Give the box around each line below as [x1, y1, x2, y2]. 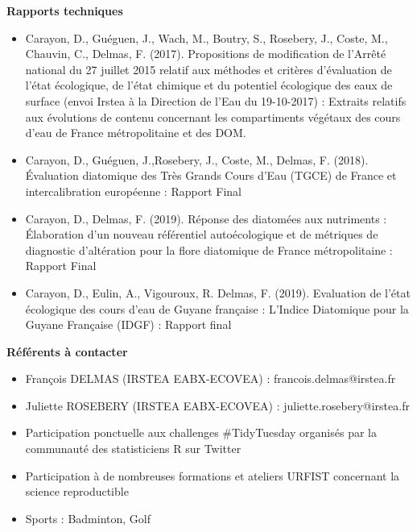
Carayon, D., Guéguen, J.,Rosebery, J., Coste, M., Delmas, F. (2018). [25, 151, 369, 168]
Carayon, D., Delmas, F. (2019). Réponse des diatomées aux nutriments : [25, 210, 387, 227]
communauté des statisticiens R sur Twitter [25, 440, 242, 457]
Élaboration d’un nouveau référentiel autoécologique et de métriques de [25, 226, 378, 243]
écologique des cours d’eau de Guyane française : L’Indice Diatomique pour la [25, 300, 409, 317]
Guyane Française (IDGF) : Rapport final [25, 316, 232, 333]
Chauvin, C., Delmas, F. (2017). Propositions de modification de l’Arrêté [25, 45, 386, 62]
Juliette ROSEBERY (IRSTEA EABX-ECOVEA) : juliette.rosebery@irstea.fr [25, 397, 410, 414]
